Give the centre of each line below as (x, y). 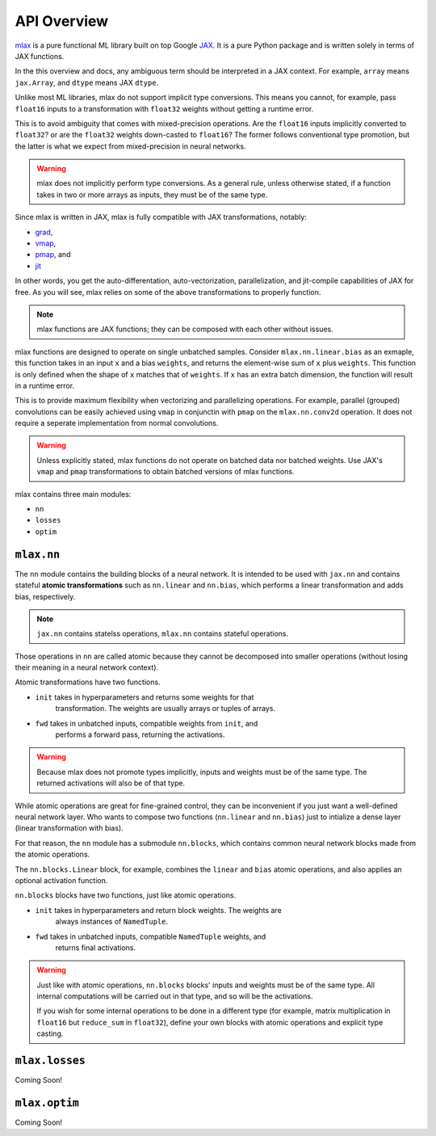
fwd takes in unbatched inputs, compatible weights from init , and (147, 723)
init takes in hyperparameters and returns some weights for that (145, 697)
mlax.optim (47, 1102)
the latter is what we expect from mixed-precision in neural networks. (130, 146)
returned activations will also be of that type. (111, 783)
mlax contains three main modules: (73, 494)
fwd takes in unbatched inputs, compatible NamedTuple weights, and (151, 936)
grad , (44, 232)
